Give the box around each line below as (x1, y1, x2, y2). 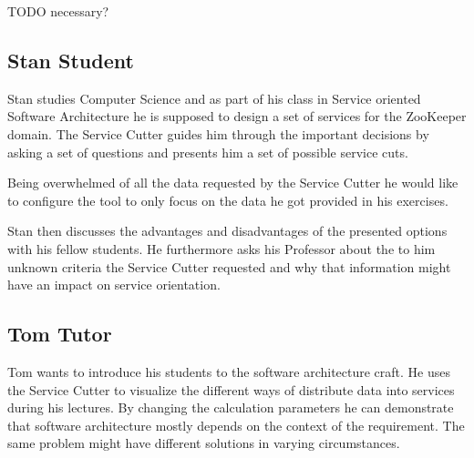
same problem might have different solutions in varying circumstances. (7, 433, 400, 453)
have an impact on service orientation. (7, 275, 221, 294)
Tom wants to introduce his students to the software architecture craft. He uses (7, 361, 451, 381)
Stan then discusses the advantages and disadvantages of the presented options (7, 221, 448, 240)
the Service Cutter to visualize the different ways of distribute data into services (7, 380, 455, 399)
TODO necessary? (7, 2, 109, 20)
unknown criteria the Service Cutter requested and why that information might (7, 257, 451, 276)
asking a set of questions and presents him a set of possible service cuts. (7, 142, 408, 161)
